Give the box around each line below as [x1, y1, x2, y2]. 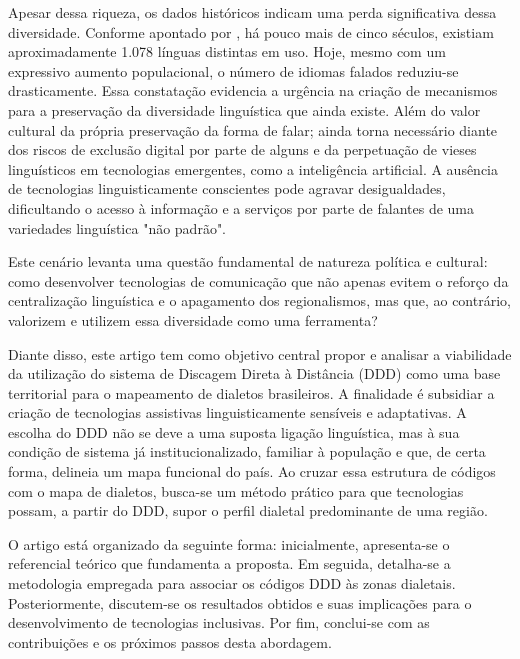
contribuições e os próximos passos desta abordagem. [8, 631, 332, 652]
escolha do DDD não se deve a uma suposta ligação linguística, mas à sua [8, 421, 460, 442]
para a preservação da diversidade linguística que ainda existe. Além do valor [8, 99, 481, 120]
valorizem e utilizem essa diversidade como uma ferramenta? [8, 309, 378, 330]
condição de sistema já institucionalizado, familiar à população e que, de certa [8, 441, 486, 462]
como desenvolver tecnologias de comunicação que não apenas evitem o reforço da [8, 270, 509, 291]
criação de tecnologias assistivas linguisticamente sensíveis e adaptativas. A [8, 402, 467, 423]
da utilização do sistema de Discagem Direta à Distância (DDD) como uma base [8, 363, 501, 384]
